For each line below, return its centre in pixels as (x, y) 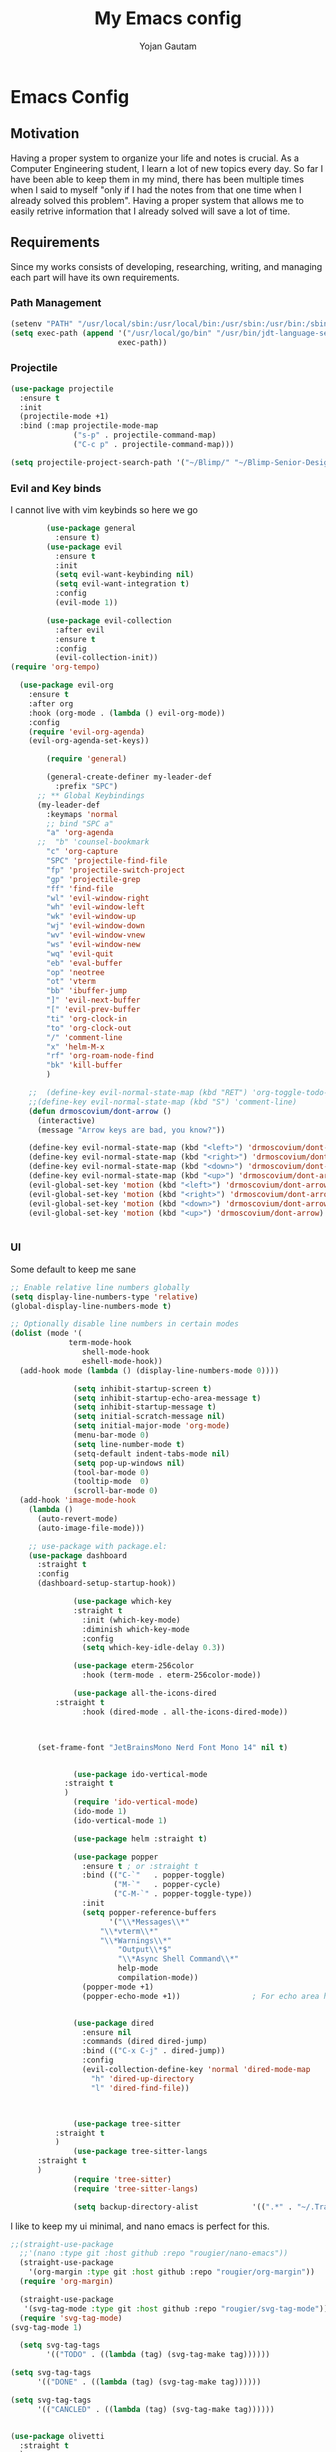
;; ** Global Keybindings (90, 795)
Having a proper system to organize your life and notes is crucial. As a (155, 158)
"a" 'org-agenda (80, 833)
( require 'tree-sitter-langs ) (136, 2188)
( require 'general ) (87, 759)
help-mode (138, 1968)
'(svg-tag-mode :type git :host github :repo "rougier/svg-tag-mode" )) (176, 2308)
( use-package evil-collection (109, 620)
